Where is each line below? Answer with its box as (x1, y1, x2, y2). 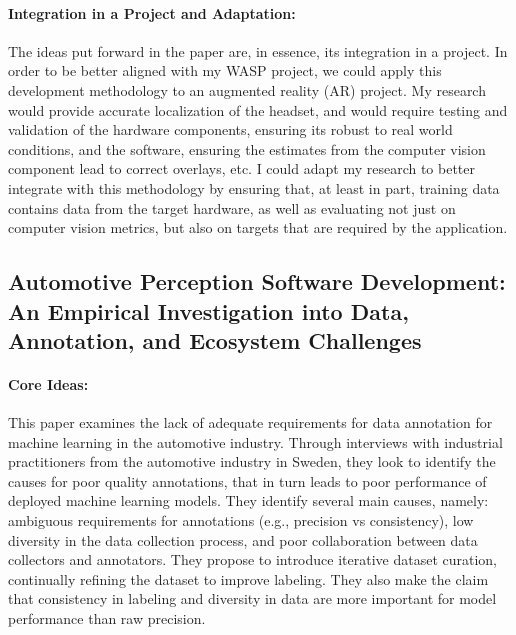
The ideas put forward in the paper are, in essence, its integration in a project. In (8, 40, 508, 61)
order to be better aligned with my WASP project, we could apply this (8, 60, 442, 81)
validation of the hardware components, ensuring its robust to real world (8, 119, 453, 140)
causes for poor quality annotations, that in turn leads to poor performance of (8, 470, 487, 491)
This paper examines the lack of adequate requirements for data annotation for (8, 412, 493, 433)
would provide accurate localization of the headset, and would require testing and (8, 99, 508, 120)
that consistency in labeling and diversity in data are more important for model (8, 588, 497, 609)
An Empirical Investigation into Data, (8, 295, 409, 326)
